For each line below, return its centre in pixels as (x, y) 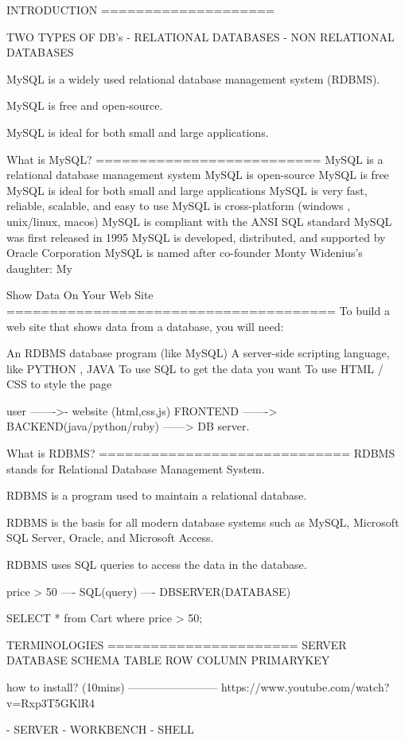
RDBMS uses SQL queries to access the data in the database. (157, 565)
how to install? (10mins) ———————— (112, 687)
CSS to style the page (59, 384)
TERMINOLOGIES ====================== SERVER (177, 644)
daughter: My (39, 268)
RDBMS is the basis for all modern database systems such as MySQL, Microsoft (203, 522)
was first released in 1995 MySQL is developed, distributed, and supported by (196, 237)
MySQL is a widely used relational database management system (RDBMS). (193, 78)
